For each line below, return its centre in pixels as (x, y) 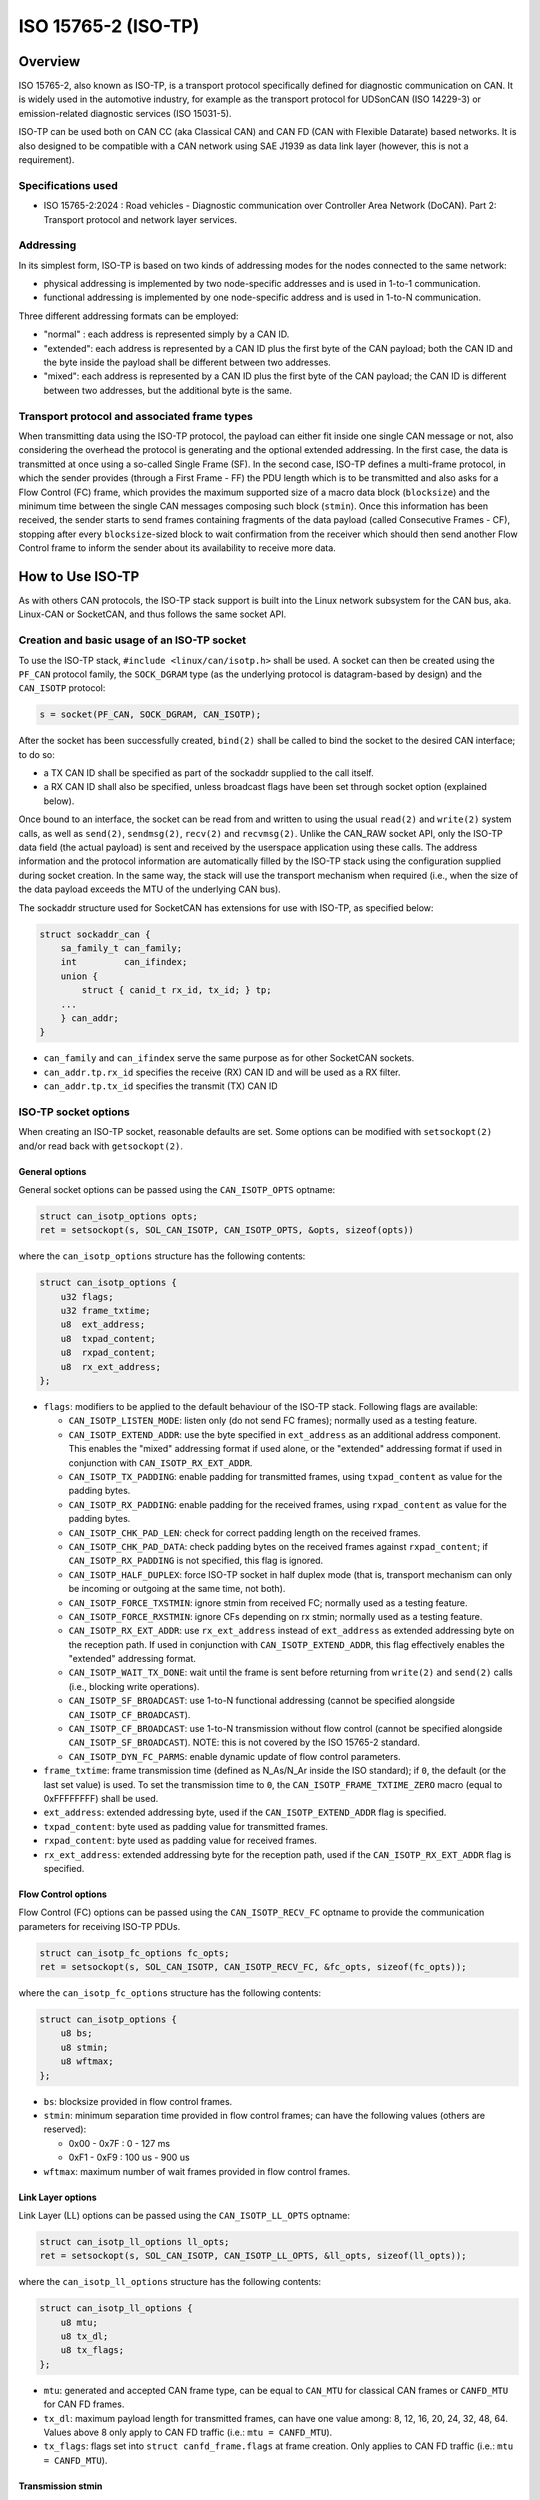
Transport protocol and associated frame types (136, 416)
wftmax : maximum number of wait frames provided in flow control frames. (197, 2171)
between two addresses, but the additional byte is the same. (167, 390)
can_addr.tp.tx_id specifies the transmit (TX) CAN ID (161, 1086)
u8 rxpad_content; (108, 1353)
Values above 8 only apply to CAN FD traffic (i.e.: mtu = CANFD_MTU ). (188, 2432)
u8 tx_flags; (92, 2350)
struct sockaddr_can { (95, 934)
